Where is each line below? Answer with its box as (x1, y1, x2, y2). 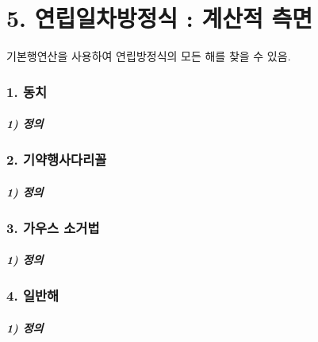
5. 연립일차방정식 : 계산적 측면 (6, 2, 312, 34)
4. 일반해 (6, 286, 59, 305)
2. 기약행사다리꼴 (6, 150, 107, 169)
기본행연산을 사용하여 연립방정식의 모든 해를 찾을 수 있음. (6, 48, 291, 64)
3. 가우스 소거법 (6, 217, 100, 237)
